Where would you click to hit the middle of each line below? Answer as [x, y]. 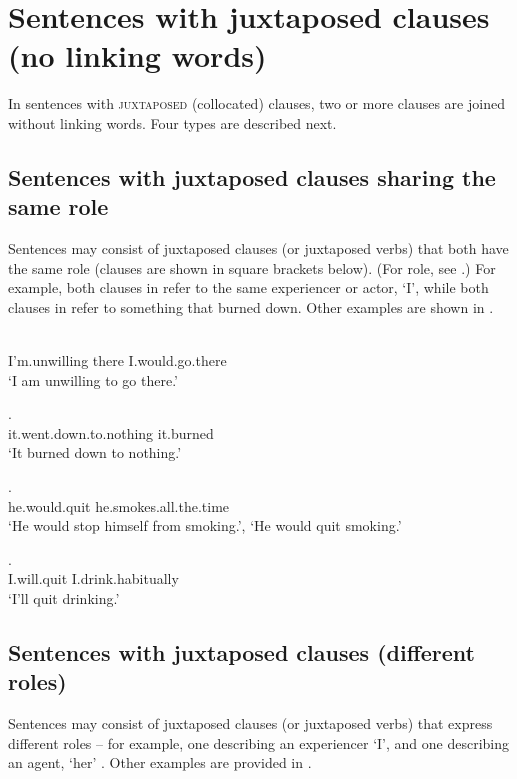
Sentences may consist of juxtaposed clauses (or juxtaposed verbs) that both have [258, 248]
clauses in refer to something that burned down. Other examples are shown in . [251, 306]
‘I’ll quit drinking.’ [64, 598]
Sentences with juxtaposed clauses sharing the [252, 176]
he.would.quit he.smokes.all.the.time [119, 505]
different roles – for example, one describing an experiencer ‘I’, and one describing [259, 742]
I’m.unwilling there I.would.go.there [117, 360]
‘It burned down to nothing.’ [95, 452]
